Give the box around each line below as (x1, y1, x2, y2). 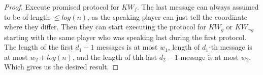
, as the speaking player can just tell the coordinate (87, 11, 248, 22)
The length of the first (4, 42, 73, 52)
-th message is (209, 42, 252, 52)
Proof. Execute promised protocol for (4, 2, 119, 12)
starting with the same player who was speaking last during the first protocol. (4, 31, 247, 42)
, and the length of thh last (72, 51, 157, 62)
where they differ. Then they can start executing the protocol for (4, 21, 206, 32)
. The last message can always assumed (137, 2, 259, 12)
